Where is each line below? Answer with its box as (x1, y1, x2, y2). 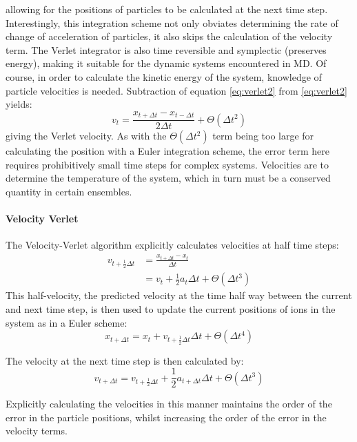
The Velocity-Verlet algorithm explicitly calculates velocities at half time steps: (6, 238, 339, 252)
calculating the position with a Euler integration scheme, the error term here (6, 144, 330, 158)
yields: (6, 97, 32, 111)
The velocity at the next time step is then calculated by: (6, 353, 244, 367)
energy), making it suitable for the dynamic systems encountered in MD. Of (6, 56, 327, 70)
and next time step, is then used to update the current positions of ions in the (6, 302, 336, 316)
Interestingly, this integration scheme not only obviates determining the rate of (6, 15, 338, 30)
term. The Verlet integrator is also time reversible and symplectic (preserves (6, 42, 327, 57)
